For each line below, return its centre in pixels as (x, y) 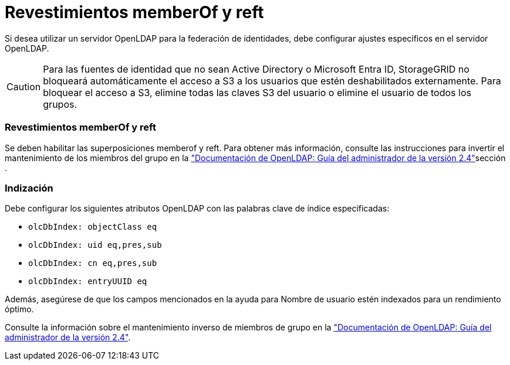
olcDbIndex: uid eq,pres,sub (95, 245)
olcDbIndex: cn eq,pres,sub (93, 263)
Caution (24, 86)
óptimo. (19, 309)
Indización (29, 188)
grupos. (60, 104)
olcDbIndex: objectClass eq (93, 227)
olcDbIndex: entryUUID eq (88, 282)
